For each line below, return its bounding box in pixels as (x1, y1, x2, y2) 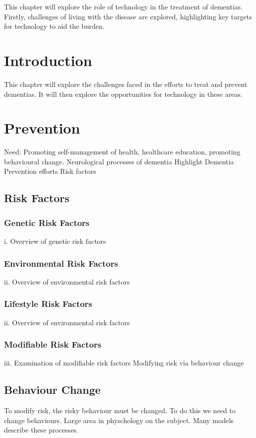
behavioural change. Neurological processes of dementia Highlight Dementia (4, 156, 234, 166)
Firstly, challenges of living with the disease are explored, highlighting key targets (4, 11, 252, 21)
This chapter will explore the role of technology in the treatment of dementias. (4, 1, 243, 11)
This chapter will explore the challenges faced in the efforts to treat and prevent (4, 78, 248, 89)
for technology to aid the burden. (4, 21, 105, 31)
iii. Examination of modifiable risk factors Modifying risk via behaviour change (4, 358, 244, 368)
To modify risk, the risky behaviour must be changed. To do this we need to (4, 405, 236, 416)
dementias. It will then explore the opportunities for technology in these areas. (4, 88, 243, 99)
